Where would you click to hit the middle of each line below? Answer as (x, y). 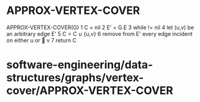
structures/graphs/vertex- (75, 78)
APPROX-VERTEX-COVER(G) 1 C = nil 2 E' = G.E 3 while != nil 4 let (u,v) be (100, 27)
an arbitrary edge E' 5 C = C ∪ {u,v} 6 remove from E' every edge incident (99, 33)
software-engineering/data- (80, 65)
